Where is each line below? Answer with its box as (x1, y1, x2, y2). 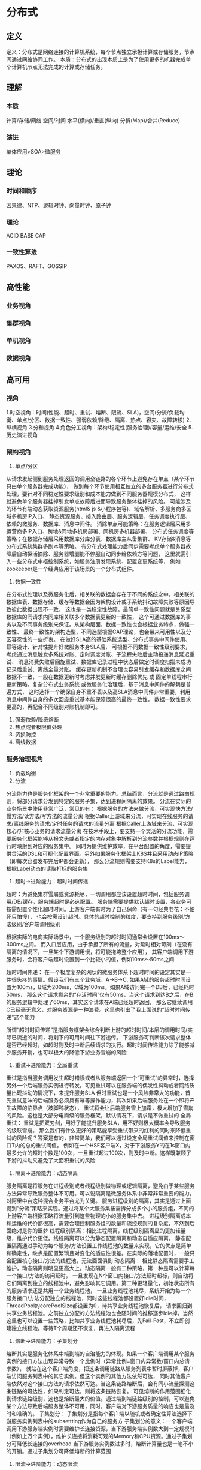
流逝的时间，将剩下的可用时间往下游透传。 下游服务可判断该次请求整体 (16, 1033, 191, 1041)
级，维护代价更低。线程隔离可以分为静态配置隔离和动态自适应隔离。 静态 (6, 1234, 186, 1241)
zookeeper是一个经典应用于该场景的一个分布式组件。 (6, 565, 138, 573)
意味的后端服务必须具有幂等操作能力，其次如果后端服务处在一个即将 (22, 1096, 190, 1104)
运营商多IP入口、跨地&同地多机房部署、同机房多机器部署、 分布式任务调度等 (6, 528, 194, 535)
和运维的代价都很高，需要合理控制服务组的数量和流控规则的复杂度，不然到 (6, 1219, 190, 1226)
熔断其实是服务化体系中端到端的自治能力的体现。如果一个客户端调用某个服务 (6, 1350, 195, 1357)
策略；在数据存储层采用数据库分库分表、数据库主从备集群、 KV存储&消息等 (6, 535, 191, 543)
